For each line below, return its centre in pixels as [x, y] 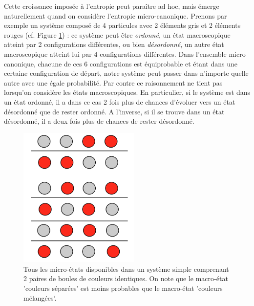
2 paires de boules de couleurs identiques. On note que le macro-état [126, 278]
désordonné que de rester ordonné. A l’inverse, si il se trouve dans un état [114, 111]
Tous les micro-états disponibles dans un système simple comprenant [126, 269]
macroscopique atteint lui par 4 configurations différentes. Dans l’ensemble [115, 54]
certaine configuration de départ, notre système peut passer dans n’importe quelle [126, 73]
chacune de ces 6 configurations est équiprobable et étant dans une [138, 63]
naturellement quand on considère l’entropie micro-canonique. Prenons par [116, 15]
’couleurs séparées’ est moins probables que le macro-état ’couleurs [123, 288]
